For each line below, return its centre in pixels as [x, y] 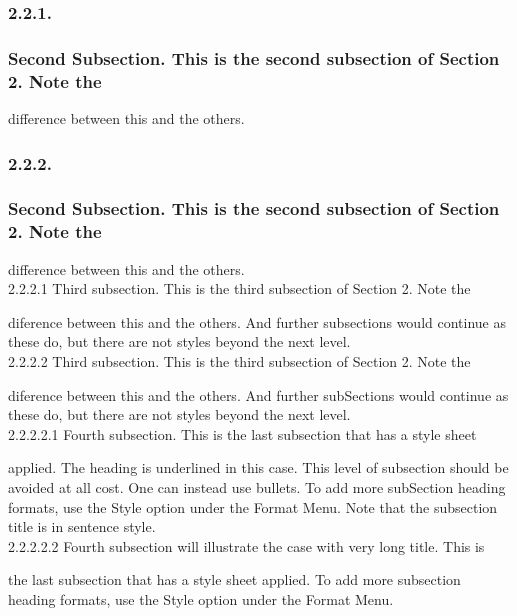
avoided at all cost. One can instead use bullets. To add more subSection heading [257, 486]
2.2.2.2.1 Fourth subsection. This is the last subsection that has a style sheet [242, 433]
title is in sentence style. [82, 526]
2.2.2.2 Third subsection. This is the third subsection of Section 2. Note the [239, 360]
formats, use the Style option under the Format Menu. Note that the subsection [253, 506]
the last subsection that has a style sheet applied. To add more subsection [234, 579]
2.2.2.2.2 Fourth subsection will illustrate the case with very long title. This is [246, 545]
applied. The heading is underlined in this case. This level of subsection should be [258, 467]
